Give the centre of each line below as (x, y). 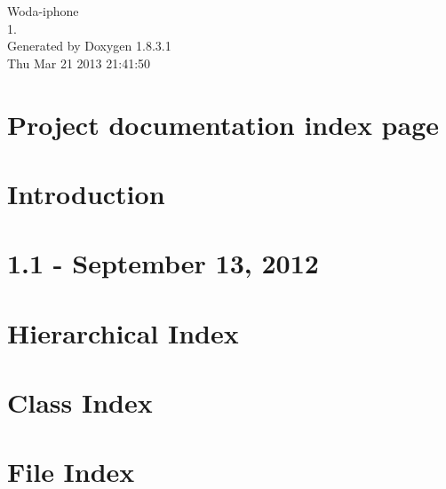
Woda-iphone (43, 11)
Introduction (86, 193)
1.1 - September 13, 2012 (163, 263)
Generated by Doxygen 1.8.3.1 (89, 46)
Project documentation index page (223, 124)
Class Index (80, 402)
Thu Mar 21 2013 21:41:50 (79, 63)
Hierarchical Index (123, 332)
